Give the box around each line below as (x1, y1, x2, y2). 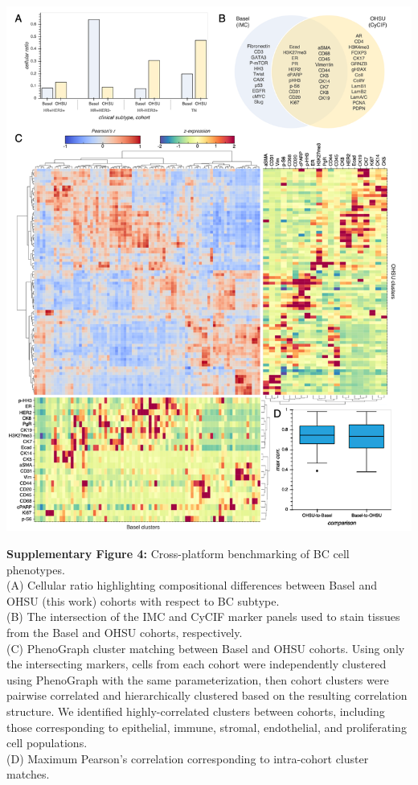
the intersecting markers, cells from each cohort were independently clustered (6, 656, 387, 672)
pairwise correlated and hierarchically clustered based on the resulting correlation (6, 687, 408, 704)
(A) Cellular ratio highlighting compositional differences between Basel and (6, 577, 378, 594)
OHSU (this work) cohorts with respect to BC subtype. (6, 592, 280, 609)
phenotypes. (6, 561, 65, 577)
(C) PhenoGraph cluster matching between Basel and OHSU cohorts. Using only (6, 639, 405, 656)
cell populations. (6, 734, 88, 751)
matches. (6, 766, 50, 783)
